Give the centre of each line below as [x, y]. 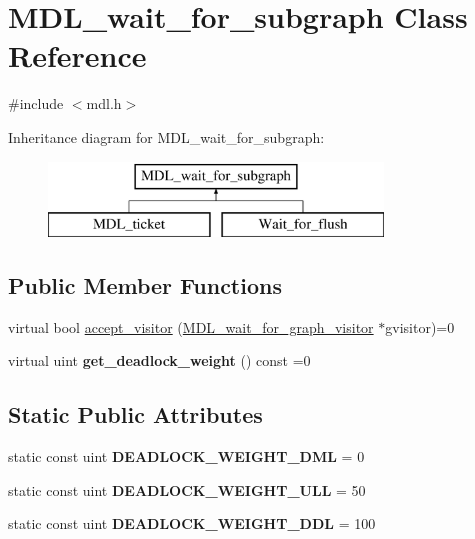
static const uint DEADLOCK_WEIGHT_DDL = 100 [192, 523]
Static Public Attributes [135, 414]
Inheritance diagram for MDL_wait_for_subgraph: [166, 136]
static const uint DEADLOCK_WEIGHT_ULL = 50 [187, 489]
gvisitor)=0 [420, 326]
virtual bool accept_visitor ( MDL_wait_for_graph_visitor [191, 326]
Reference [77, 55]
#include [36, 103]
